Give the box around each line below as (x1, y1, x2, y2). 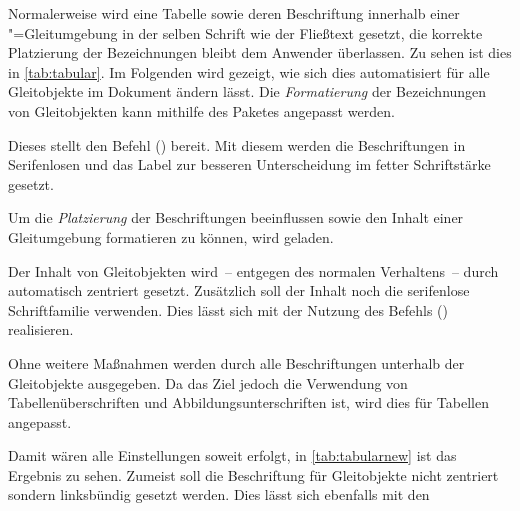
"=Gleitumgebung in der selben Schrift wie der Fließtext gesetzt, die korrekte (8, 22, 483, 43)
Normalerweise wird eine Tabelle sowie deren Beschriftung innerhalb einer (8, 3, 460, 23)
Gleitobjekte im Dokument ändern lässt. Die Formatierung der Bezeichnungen (8, 81, 487, 102)
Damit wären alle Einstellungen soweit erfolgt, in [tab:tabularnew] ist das (8, 445, 457, 466)
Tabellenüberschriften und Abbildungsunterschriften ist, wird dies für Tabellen (8, 392, 489, 413)
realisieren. (8, 319, 74, 340)
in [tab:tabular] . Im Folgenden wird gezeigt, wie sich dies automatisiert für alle (8, 61, 490, 82)
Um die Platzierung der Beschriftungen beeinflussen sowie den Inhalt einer (8, 207, 464, 228)
